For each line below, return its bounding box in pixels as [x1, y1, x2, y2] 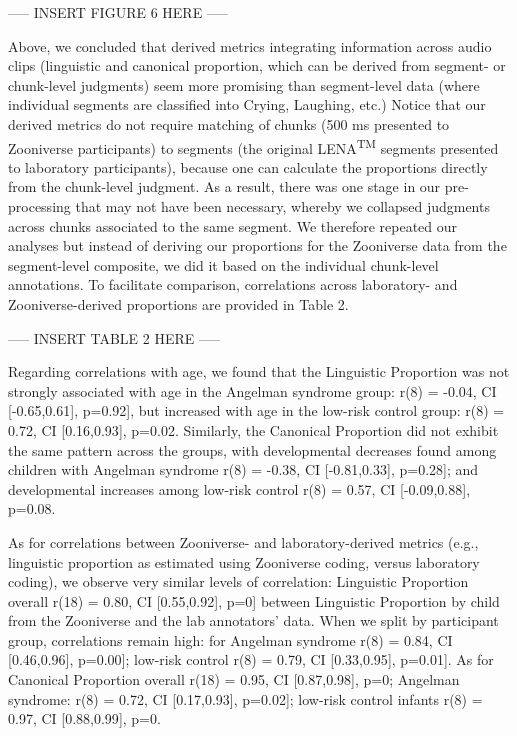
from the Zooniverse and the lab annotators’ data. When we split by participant [8, 610, 499, 631]
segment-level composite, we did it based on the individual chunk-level [8, 254, 439, 275]
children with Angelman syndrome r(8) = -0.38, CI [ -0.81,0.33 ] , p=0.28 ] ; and [8, 459, 479, 480]
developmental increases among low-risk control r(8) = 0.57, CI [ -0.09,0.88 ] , [8, 478, 471, 499]
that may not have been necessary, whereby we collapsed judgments [75, 196, 490, 216]
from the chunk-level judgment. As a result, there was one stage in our [8, 176, 441, 197]
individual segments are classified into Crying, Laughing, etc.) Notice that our [8, 94, 486, 115]
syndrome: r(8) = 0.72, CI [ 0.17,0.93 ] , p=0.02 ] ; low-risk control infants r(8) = [8, 688, 483, 709]
